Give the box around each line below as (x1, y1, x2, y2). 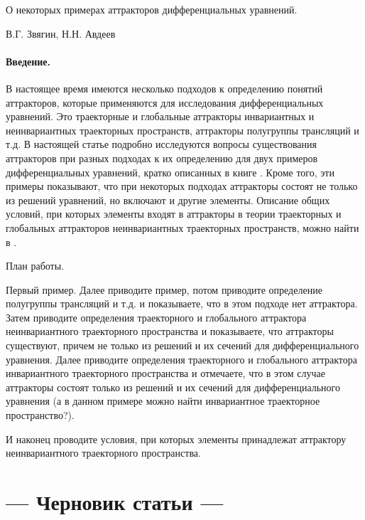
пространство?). (6, 408, 75, 423)
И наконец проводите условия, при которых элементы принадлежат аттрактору (6, 431, 347, 446)
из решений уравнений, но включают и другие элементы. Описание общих (6, 192, 330, 207)
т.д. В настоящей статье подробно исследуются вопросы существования (6, 137, 317, 152)
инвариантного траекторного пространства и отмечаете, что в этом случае (6, 366, 325, 381)
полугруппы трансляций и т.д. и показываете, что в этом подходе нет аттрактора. (6, 296, 358, 311)
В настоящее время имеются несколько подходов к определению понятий (6, 80, 323, 95)
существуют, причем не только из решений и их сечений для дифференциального (6, 338, 359, 353)
